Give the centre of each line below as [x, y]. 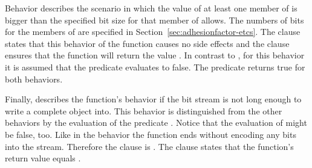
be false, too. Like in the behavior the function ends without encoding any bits [151, 134]
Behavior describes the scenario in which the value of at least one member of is [151, 8]
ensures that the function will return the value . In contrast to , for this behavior [155, 55]
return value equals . [43, 158]
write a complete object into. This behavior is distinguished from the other [144, 110]
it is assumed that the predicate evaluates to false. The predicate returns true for [155, 67]
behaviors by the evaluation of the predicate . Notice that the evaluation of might [156, 123]
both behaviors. [34, 79]
